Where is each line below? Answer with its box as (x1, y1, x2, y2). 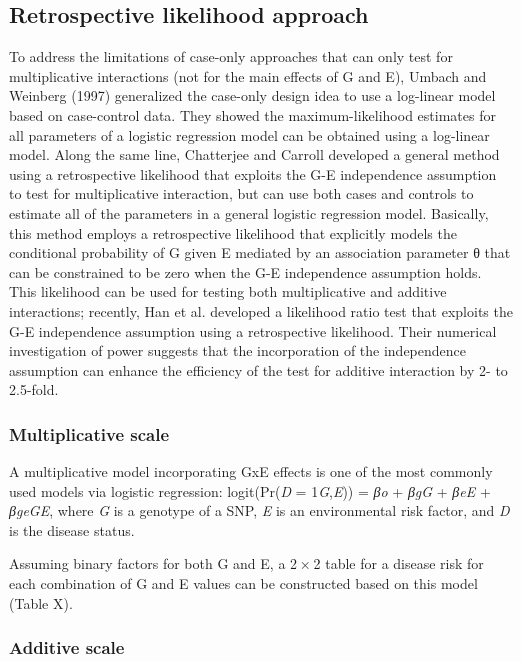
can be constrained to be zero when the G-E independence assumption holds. (9, 261, 482, 282)
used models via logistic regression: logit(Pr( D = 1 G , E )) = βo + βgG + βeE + (9, 480, 491, 501)
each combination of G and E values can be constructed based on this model (9, 573, 478, 594)
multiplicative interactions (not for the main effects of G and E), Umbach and (9, 65, 487, 86)
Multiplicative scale (9, 421, 170, 446)
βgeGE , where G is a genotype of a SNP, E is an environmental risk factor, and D (9, 500, 510, 521)
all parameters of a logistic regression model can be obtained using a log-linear (9, 124, 490, 145)
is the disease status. (9, 519, 135, 540)
